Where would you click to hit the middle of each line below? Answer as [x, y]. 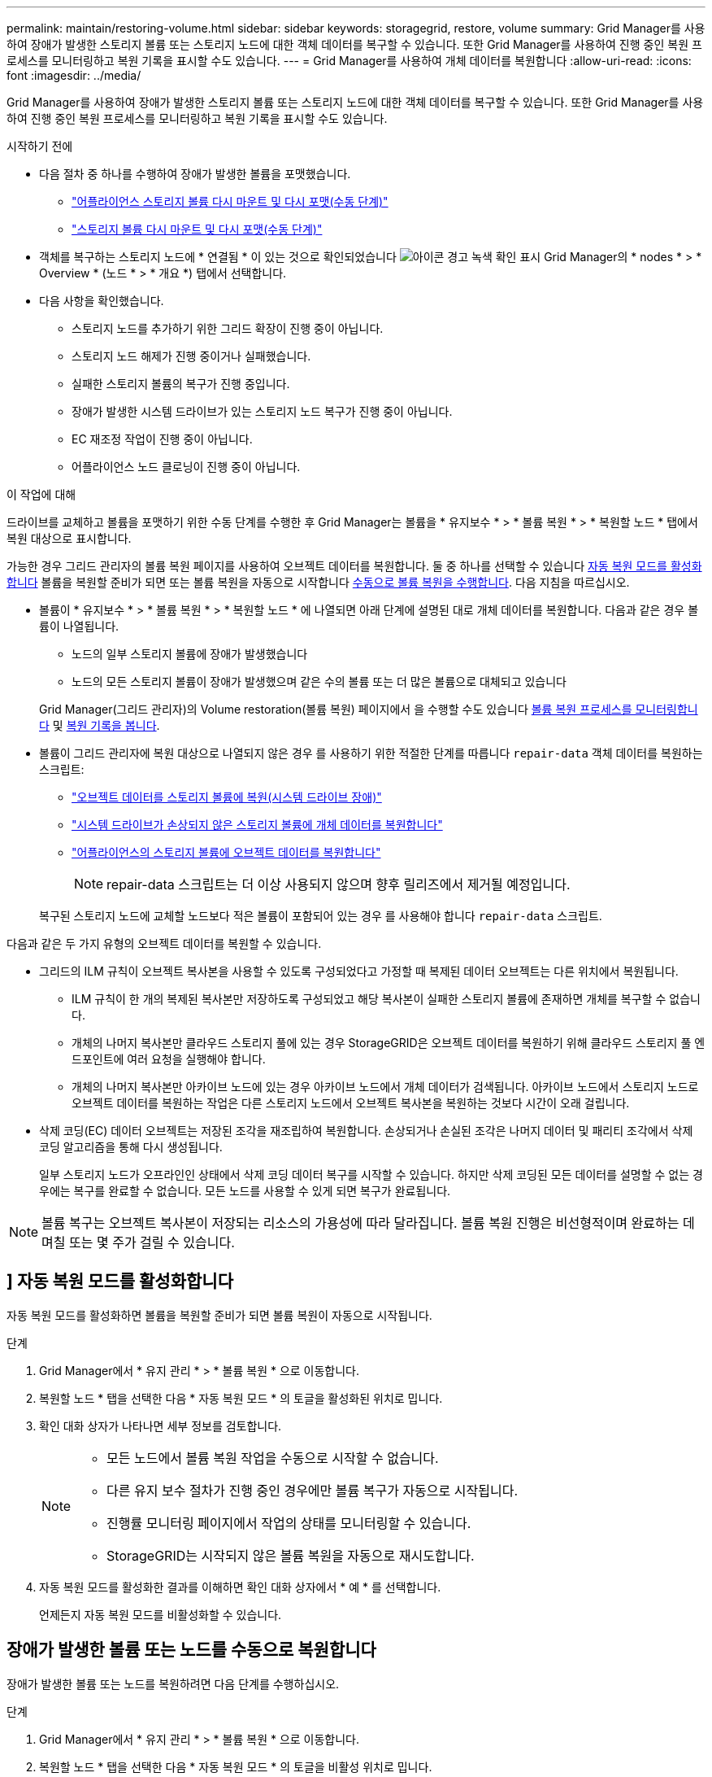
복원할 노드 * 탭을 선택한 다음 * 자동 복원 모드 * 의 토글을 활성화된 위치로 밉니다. [241, 1398]
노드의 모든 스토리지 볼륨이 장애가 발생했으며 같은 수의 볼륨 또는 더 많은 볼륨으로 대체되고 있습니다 [319, 681]
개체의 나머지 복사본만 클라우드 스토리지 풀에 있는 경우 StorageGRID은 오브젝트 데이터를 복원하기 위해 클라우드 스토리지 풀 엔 [389, 1043]
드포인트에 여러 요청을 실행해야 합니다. [169, 1059]
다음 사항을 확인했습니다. [102, 301]
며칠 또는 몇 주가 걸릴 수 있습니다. [138, 1242]
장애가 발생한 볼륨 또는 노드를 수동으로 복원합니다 [191, 1650]
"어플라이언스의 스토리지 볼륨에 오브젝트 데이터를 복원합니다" [226, 852]
